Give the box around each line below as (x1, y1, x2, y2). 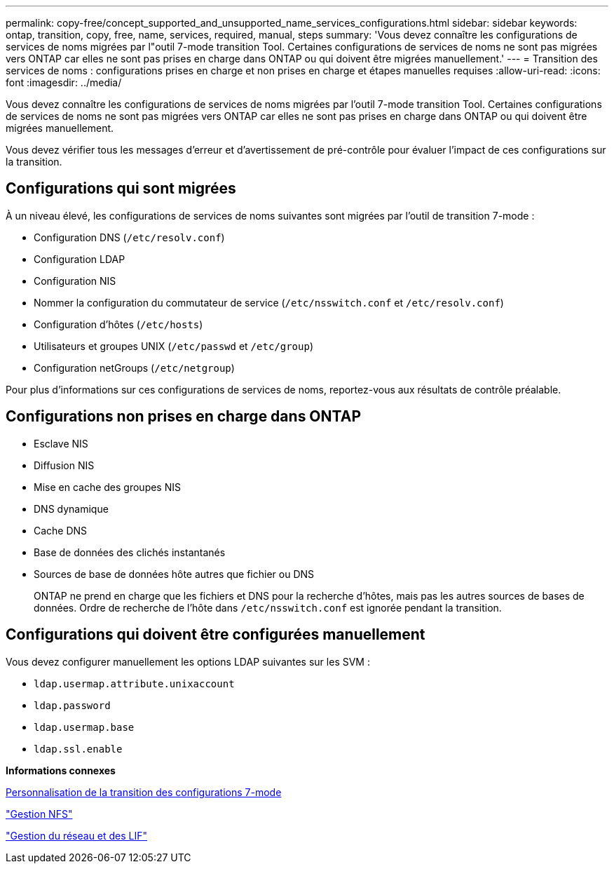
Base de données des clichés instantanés (34, 546, 226, 558)
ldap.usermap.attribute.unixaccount (34, 678, 235, 689)
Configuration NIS (34, 274, 116, 287)
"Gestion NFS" (6, 807, 73, 820)
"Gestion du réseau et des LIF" (6, 829, 148, 842)
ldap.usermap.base (34, 721, 135, 733)
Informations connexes (6, 764, 116, 776)
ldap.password (34, 699, 111, 711)
